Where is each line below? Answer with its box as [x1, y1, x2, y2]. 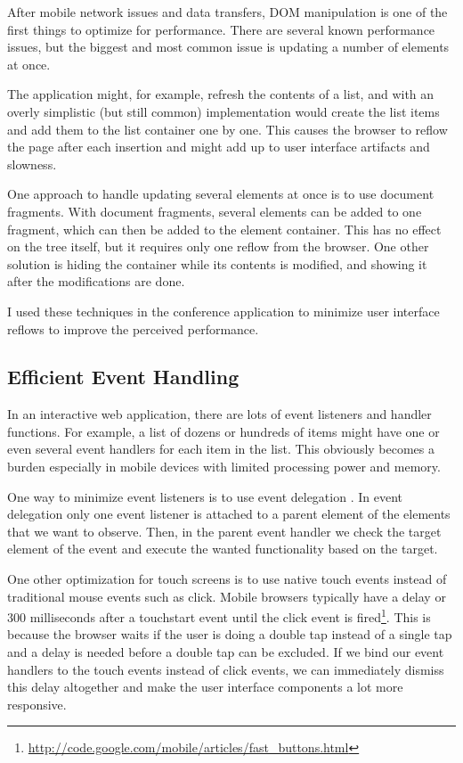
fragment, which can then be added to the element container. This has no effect [7, 219, 442, 238]
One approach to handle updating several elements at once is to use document [7, 185, 435, 203]
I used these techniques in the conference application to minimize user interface [7, 301, 440, 320]
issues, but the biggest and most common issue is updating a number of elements [7, 37, 450, 56]
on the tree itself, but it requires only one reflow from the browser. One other [7, 237, 429, 256]
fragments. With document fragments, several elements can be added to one [7, 201, 422, 220]
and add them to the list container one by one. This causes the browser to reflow [7, 119, 448, 138]
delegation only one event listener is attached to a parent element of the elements [7, 505, 451, 523]
